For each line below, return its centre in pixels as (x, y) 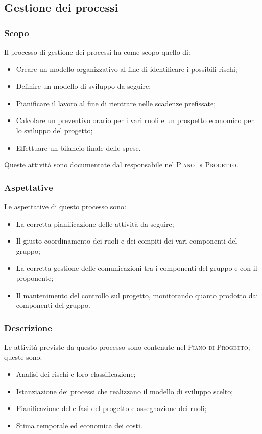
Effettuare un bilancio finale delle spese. (78, 147)
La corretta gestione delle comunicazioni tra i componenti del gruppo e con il (137, 268)
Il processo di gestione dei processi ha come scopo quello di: (97, 52)
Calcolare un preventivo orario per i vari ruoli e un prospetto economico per (135, 120)
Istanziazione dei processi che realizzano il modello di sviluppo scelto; (125, 391)
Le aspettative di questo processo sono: (65, 206)
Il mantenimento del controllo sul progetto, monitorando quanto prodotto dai (137, 295)
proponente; (35, 278)
